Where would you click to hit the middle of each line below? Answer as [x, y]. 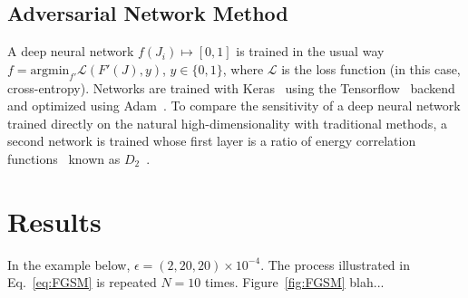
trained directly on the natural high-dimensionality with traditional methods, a [227, 123]
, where [243, 68]
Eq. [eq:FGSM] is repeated [82, 282]
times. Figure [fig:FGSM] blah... [294, 282]
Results [54, 221]
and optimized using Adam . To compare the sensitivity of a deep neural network [234, 106]
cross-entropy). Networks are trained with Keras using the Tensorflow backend [231, 87]
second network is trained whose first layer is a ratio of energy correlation [212, 141]
